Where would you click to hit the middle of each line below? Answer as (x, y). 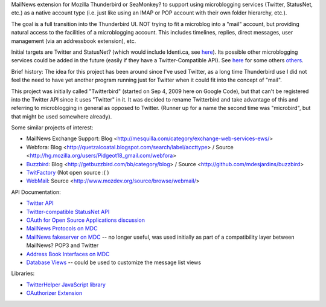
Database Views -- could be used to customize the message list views (114, 262)
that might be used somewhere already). (62, 116)
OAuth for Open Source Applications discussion (85, 220)
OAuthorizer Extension (54, 293)
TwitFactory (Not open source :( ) (68, 173)
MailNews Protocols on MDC (62, 228)
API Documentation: (36, 192)
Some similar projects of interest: (52, 128)
